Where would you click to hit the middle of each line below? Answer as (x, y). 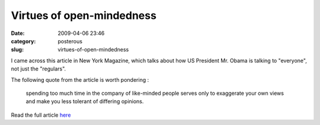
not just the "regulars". (39, 69)
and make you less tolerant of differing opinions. (85, 101)
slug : (17, 50)
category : (23, 41)
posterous (70, 41)
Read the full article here (41, 115)
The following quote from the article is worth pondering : (80, 79)
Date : (18, 33)
